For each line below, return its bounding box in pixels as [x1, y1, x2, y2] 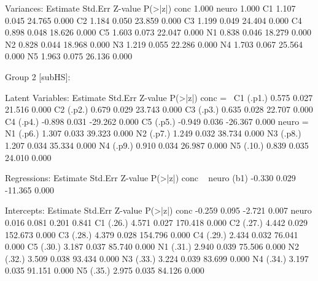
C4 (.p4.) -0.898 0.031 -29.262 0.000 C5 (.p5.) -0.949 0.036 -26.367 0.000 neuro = [5, 114, 309, 127]
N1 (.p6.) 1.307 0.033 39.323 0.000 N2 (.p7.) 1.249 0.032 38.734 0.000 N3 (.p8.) [5, 127, 301, 140]
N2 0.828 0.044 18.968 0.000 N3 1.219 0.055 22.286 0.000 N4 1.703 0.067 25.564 [5, 37, 303, 50]
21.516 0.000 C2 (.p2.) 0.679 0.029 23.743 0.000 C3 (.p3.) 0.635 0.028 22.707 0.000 [5, 103, 313, 116]
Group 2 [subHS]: [5, 70, 71, 83]
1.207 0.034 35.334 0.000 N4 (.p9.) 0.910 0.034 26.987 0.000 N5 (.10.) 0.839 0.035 [5, 138, 309, 151]
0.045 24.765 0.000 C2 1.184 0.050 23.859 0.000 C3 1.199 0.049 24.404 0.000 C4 [5, 13, 302, 26]
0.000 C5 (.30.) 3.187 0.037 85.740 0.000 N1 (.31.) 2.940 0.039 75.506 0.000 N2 [5, 240, 300, 253]
